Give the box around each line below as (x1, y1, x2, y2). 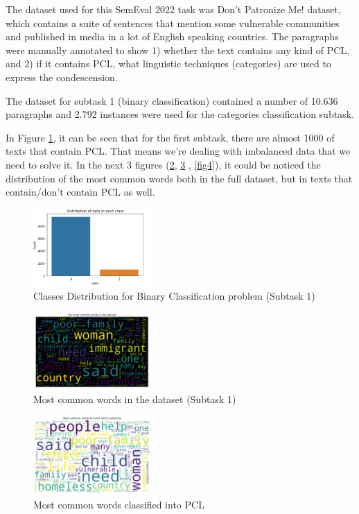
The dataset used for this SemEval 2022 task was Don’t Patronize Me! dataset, (6, 2, 341, 16)
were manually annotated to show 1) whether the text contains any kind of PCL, (6, 42, 350, 57)
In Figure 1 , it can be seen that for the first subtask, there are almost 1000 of (6, 130, 335, 144)
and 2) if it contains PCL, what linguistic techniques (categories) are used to (6, 56, 331, 71)
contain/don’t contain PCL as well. (6, 185, 155, 199)
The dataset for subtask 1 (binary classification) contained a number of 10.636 (6, 93, 338, 108)
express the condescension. (6, 69, 118, 84)
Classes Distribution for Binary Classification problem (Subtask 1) (33, 288, 315, 302)
